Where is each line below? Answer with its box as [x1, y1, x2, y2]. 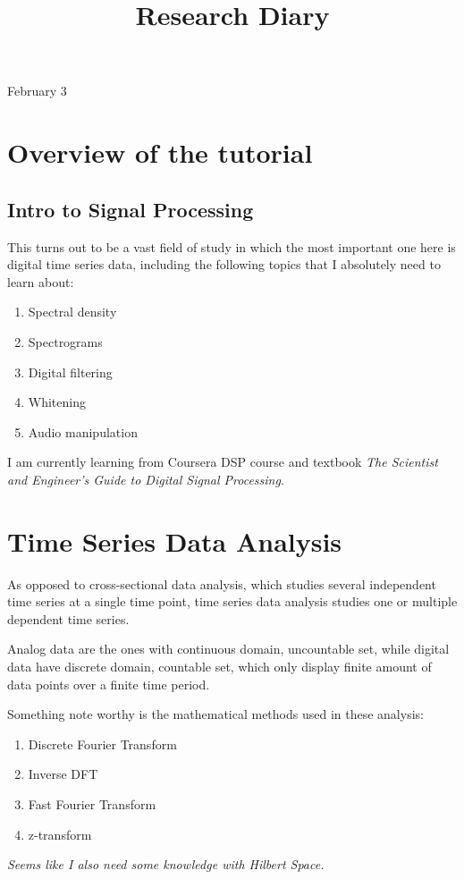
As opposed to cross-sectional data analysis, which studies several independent [7, 574, 436, 593]
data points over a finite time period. [7, 674, 210, 693]
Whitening [28, 393, 86, 411]
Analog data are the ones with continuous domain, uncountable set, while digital [7, 639, 450, 658]
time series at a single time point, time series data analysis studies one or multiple [7, 592, 458, 611]
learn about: [7, 272, 74, 291]
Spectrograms [28, 332, 103, 351]
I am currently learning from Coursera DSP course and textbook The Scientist [7, 452, 438, 471]
